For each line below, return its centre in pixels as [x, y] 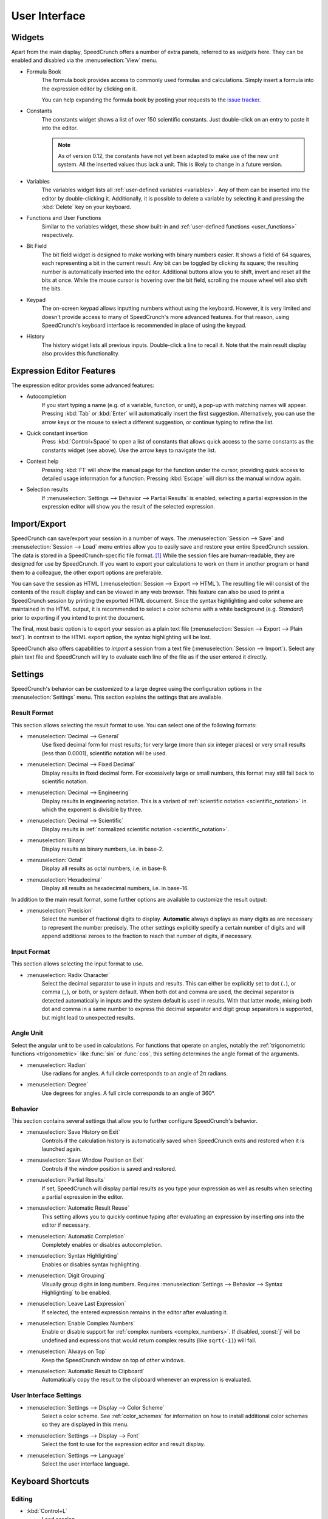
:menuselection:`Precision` [60, 910]
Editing [22, 1499]
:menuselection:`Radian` [57, 1065]
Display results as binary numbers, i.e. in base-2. [103, 849]
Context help [43, 461]
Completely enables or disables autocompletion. [102, 1244]
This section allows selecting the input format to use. [77, 964]
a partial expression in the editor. [83, 1197]
